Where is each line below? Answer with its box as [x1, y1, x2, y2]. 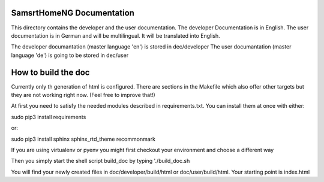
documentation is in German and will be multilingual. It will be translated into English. [11, 32, 220, 39]
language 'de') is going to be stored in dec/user [11, 51, 129, 59]
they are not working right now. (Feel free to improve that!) [11, 91, 155, 98]
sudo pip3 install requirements [11, 113, 86, 120]
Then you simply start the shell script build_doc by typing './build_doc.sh [11, 157, 190, 165]
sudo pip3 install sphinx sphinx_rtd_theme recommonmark [11, 135, 156, 142]
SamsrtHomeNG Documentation [11, 8, 135, 18]
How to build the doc [11, 67, 90, 77]
